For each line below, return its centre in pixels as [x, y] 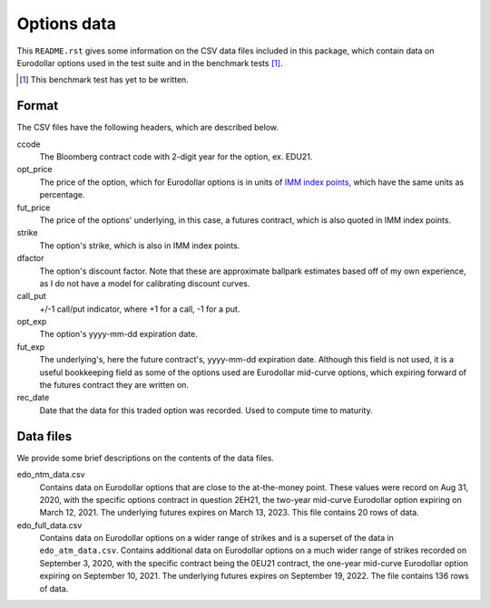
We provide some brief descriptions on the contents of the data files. [145, 458]
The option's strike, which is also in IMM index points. [140, 246]
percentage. [62, 195]
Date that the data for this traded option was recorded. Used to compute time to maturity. [206, 410]
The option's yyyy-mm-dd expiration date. [119, 334]
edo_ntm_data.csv [51, 475]
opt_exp [32, 322]
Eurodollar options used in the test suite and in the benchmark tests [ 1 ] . [150, 63]
